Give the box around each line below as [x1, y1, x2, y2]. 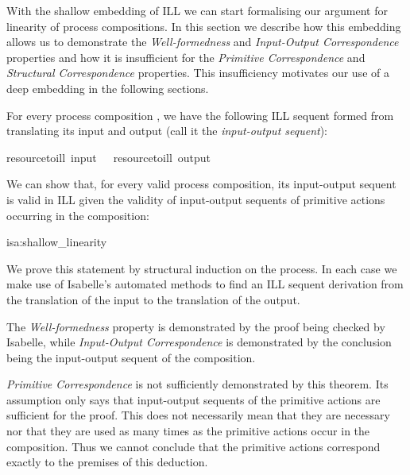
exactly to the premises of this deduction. [6, 454, 208, 470]
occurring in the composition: [6, 207, 149, 223]
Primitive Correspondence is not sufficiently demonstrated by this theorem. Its [6, 376, 389, 392]
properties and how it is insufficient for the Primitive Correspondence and [6, 48, 366, 65]
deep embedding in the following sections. [6, 79, 209, 96]
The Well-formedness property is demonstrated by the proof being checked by [6, 318, 385, 334]
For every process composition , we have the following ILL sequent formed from [6, 106, 394, 123]
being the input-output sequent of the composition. [6, 349, 256, 365]
